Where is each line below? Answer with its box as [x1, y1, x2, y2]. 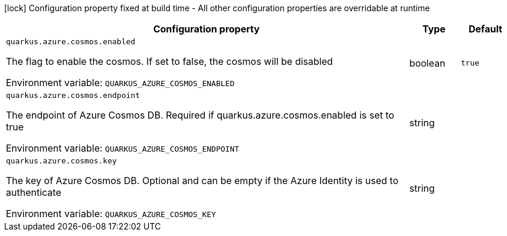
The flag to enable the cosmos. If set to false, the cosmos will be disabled [6, 55, 333, 67]
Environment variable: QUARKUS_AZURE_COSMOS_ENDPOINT [6, 142, 240, 154]
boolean [409, 57, 446, 69]
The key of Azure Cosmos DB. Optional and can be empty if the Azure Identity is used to [6, 175, 398, 186]
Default [468, 23, 502, 35]
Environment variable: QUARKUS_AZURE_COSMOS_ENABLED [6, 77, 235, 88]
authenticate [6, 186, 61, 198]
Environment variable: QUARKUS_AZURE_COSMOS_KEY [6, 208, 216, 219]
